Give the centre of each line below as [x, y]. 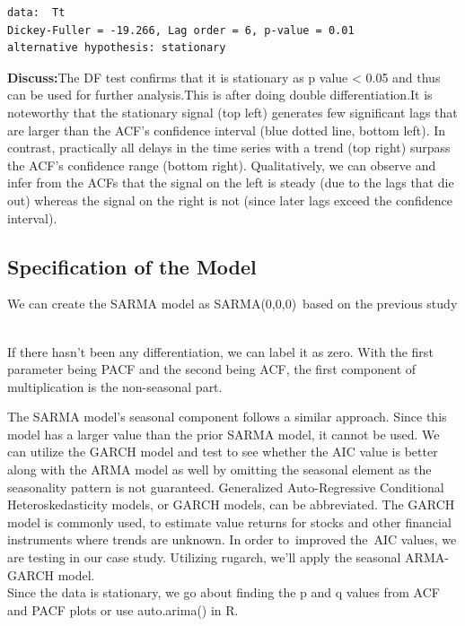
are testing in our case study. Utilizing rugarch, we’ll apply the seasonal [204, 557]
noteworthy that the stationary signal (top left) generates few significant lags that [232, 112]
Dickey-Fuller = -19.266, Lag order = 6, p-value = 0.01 [181, 30]
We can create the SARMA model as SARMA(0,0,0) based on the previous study [232, 304]
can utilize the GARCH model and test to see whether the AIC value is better [223, 452]
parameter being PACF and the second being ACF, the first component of [212, 369]
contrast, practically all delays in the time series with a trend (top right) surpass [229, 148]
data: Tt [36, 13]
